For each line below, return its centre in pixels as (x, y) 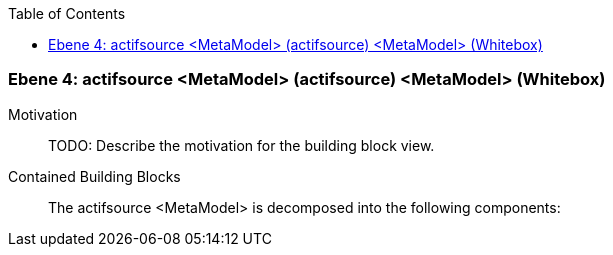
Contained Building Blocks (94, 176)
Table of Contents (67, 13)
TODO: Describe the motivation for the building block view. (241, 145)
